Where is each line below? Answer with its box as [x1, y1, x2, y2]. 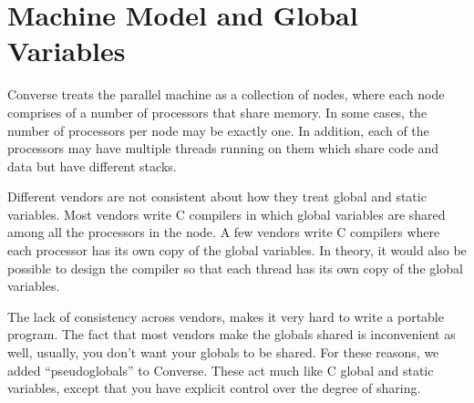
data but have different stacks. [7, 156, 177, 175]
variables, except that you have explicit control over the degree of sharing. [7, 378, 421, 398]
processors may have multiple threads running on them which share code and [7, 139, 439, 158]
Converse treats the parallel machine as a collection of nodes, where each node [7, 85, 445, 104]
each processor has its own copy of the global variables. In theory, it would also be [7, 241, 467, 260]
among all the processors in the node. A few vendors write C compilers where [7, 222, 440, 242]
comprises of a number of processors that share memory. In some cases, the [7, 102, 428, 121]
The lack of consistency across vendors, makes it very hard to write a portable [7, 306, 444, 325]
